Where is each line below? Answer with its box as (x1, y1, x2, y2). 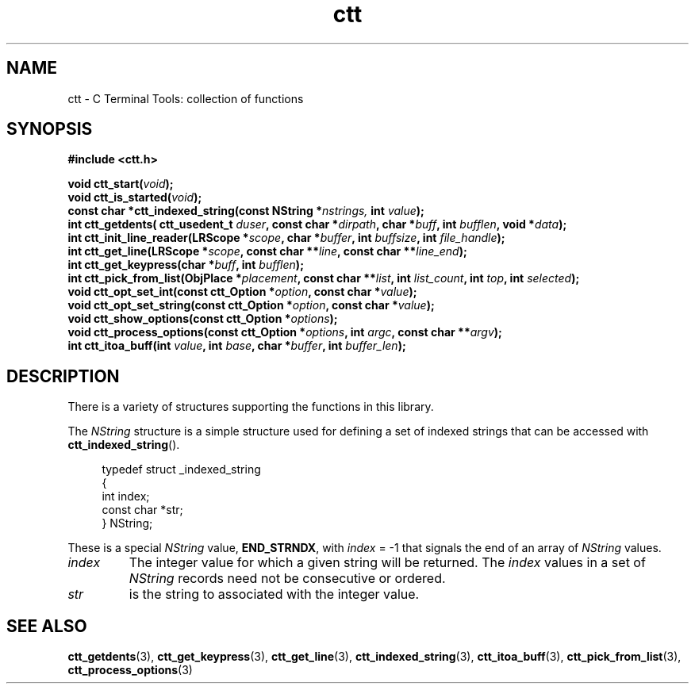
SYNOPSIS (6, 119, 93, 140)
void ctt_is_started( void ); (67, 190, 202, 205)
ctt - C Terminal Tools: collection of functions (67, 91, 304, 105)
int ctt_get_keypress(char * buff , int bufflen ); (67, 258, 304, 272)
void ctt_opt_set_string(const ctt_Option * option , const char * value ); (67, 298, 435, 312)
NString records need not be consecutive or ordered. (129, 570, 446, 587)
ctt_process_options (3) (67, 663, 193, 677)
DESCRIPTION (6, 366, 120, 386)
